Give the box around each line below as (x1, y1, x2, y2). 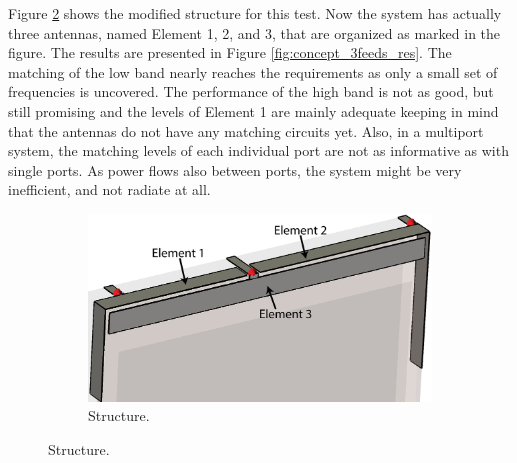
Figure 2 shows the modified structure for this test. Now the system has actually (8, 3, 502, 23)
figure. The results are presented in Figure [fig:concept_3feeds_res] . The (8, 42, 452, 63)
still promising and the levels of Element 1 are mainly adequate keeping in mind (8, 100, 499, 121)
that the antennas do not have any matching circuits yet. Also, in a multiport (8, 120, 484, 141)
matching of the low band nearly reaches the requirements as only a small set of (8, 61, 498, 82)
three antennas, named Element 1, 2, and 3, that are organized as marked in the (8, 22, 501, 43)
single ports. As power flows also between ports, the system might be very (8, 159, 462, 180)
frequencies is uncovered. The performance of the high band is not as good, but (8, 81, 494, 102)
